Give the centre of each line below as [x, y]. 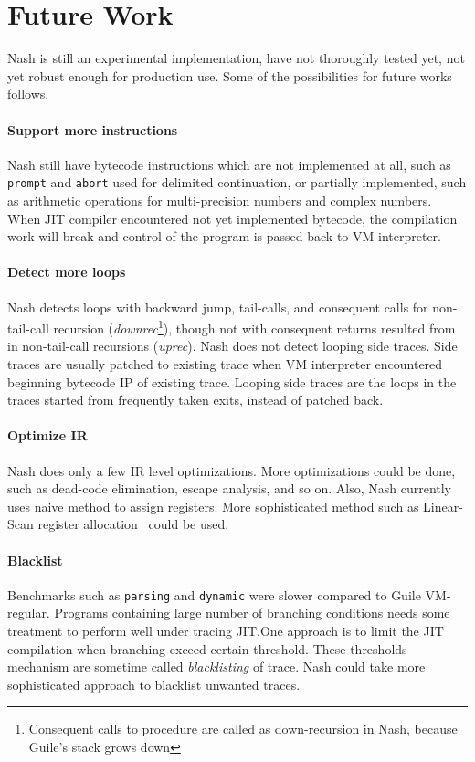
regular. [29, 613]
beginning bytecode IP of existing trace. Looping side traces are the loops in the [232, 381]
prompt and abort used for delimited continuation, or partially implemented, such [237, 182]
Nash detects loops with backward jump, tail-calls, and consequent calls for [218, 307]
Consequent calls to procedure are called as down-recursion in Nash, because [243, 729]
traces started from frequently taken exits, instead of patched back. [195, 400]
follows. [28, 94]
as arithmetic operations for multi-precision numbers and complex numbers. [220, 200]
